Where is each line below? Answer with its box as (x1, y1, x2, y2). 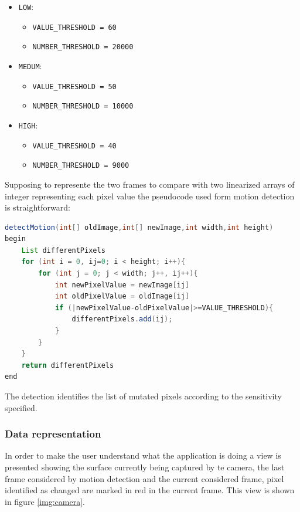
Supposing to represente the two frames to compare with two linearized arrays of (5, 178, 295, 190)
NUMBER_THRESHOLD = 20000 (32, 43, 134, 52)
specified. (5, 401, 37, 413)
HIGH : (18, 118, 38, 131)
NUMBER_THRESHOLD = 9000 (32, 161, 129, 170)
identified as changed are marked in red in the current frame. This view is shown (5, 484, 295, 496)
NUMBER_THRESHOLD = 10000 (32, 102, 134, 111)
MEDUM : (18, 59, 42, 72)
